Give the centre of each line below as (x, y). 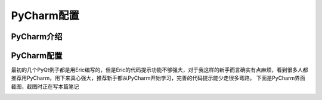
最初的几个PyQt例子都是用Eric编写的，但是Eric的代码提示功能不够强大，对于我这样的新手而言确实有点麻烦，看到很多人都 (160, 70)
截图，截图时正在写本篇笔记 (45, 86)
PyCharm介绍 (37, 37)
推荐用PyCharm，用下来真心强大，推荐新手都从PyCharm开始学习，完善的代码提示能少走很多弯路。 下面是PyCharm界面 (158, 78)
